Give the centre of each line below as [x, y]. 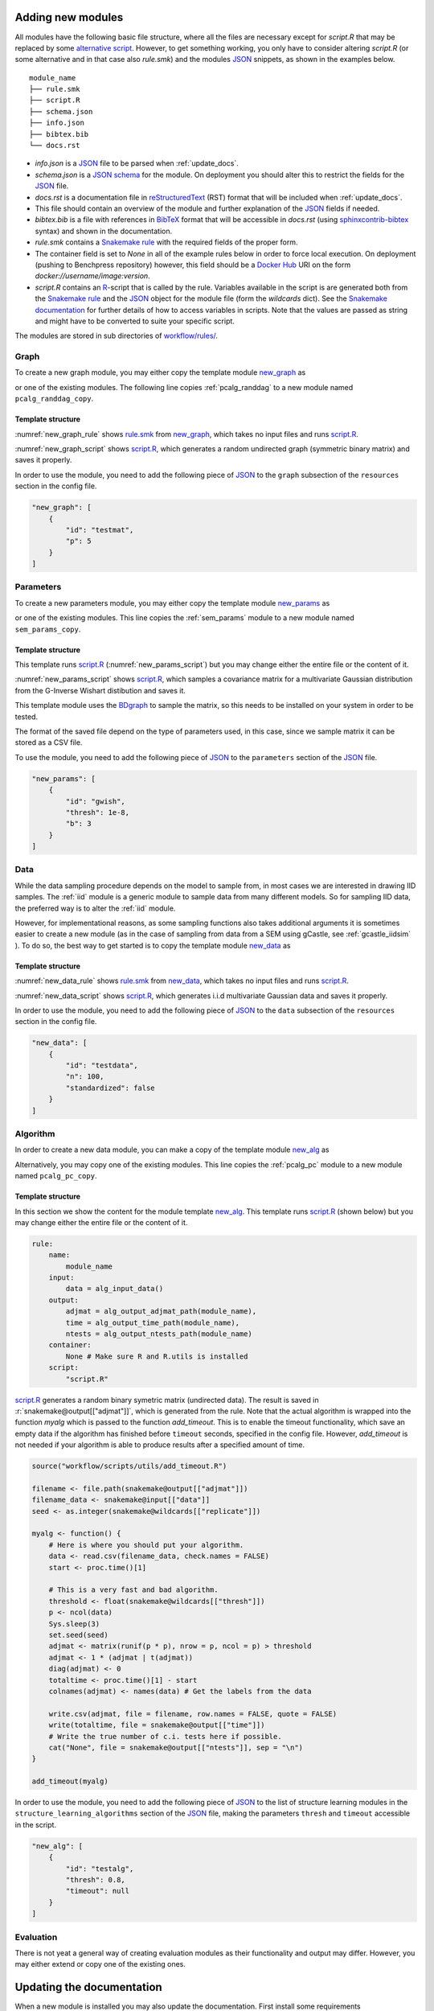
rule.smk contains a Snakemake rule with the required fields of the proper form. [166, 242]
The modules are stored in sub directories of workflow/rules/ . [117, 336]
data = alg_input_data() [115, 1289]
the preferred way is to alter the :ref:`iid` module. [95, 908]
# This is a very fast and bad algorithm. [133, 1590]
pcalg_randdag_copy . [54, 399]
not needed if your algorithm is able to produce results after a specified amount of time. [160, 1445]
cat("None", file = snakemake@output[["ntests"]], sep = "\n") [176, 1747]
